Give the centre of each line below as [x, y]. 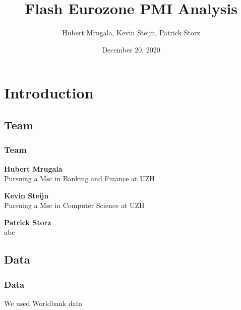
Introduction [49, 93]
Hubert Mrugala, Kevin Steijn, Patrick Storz [131, 33]
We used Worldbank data [43, 303]
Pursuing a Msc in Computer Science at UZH [74, 205]
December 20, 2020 [131, 49]
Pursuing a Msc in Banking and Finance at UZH [79, 178]
